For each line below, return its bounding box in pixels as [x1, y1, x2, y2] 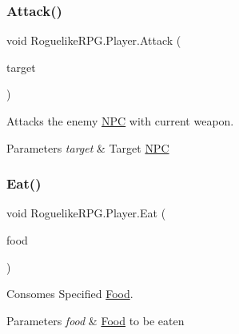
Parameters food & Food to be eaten [6, 312, 185, 328]
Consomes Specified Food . [6, 285, 133, 302]
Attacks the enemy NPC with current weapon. [6, 113, 234, 129]
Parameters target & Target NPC [6, 139, 169, 156]
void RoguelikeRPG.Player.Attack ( [6, 32, 181, 49]
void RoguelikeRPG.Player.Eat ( [6, 205, 166, 221]
